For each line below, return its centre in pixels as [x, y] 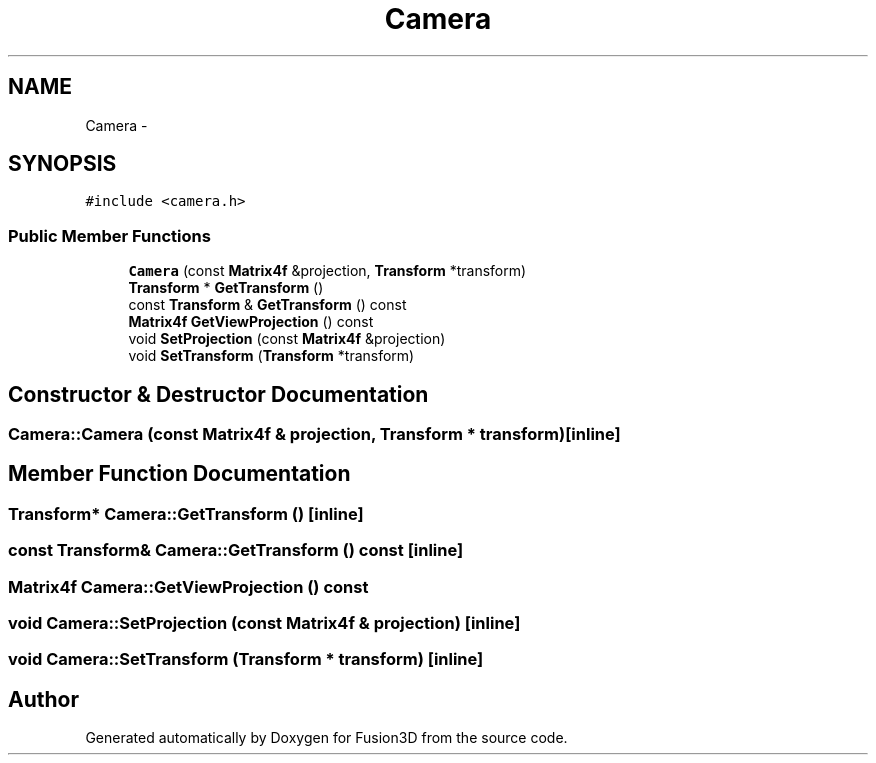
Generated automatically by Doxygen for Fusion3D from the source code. [326, 738]
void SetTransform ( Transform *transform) [271, 356]
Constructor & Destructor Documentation [218, 394]
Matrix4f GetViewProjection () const [251, 322]
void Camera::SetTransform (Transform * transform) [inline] [246, 659]
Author [43, 699]
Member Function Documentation [179, 474]
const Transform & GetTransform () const [267, 305]
